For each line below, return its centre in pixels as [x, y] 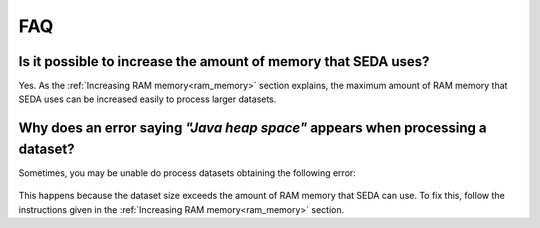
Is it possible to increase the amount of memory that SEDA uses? [224, 61]
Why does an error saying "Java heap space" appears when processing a [252, 128]
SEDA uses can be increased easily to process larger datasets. [147, 99]
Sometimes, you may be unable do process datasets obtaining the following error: [187, 172]
